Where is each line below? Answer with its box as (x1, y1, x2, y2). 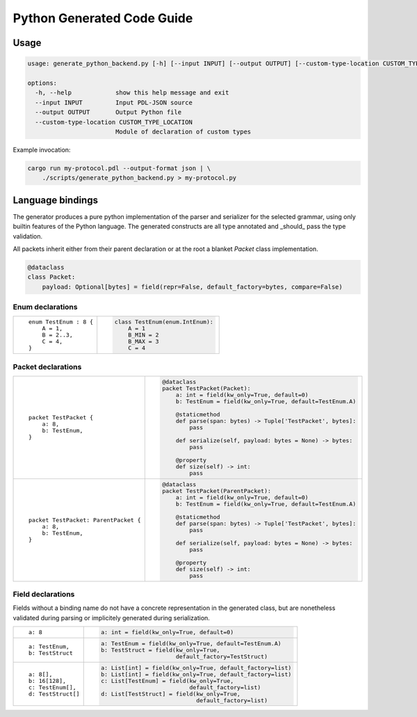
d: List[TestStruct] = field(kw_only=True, (101, 690, 241, 698)
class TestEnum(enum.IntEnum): (114, 319, 213, 326)
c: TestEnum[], (28, 684, 76, 691)
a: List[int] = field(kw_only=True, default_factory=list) (101, 664, 292, 671)
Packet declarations (13, 362, 82, 371)
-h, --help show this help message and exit (35, 89, 229, 97)
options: (27, 79, 58, 87)
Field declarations (13, 589, 75, 599)
